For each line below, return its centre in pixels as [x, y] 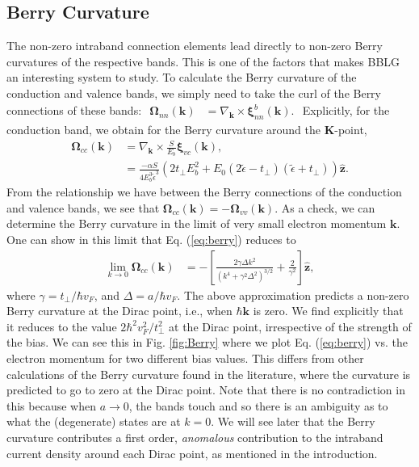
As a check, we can [328, 207]
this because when [51, 405]
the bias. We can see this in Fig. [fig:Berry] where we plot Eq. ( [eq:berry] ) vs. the [207, 342]
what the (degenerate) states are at [94, 421]
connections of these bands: [74, 109]
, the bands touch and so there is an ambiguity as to [258, 405]
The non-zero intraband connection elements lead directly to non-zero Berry [195, 46]
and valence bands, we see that [83, 207]
